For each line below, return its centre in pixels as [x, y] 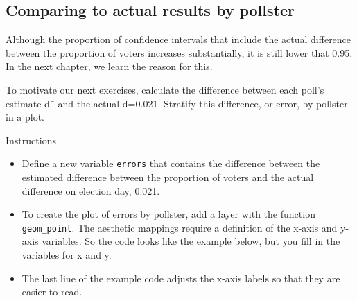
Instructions [31, 140]
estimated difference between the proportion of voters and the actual [168, 177]
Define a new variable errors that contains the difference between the [171, 163]
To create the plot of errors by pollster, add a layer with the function [168, 214]
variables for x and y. [67, 255]
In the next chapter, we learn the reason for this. [109, 66]
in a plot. [25, 117]
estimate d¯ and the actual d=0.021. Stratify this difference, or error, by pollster [177, 103]
